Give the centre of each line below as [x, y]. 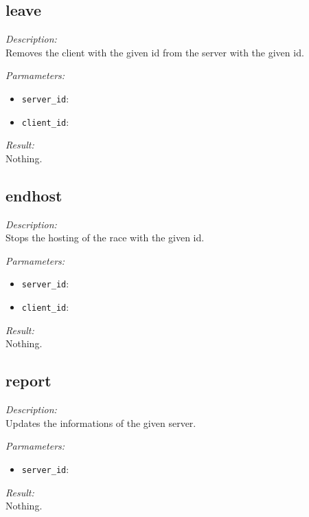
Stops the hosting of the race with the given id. [105, 238]
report [28, 381]
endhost [34, 195]
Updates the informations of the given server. [101, 422]
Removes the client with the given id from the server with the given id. [155, 52]
